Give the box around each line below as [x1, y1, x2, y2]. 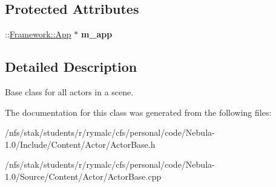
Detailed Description [5, 57, 137, 76]
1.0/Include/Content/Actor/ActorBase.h [5, 138, 156, 150]
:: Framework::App [5, 28, 71, 40]
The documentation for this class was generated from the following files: [5, 106, 272, 118]
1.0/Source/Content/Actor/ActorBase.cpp [5, 170, 162, 182]
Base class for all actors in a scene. [5, 86, 134, 98]
